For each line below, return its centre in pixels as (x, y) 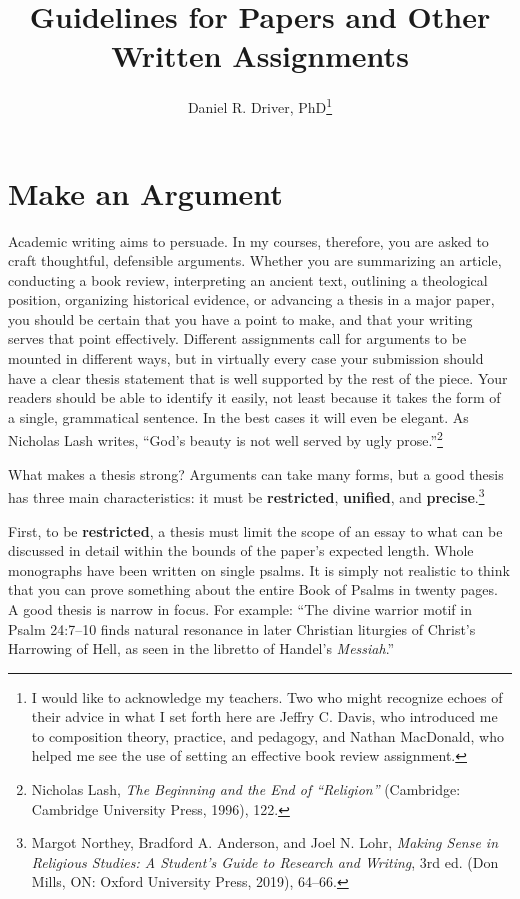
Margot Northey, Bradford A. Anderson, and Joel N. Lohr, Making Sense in (265, 842)
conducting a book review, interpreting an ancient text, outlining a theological (248, 279)
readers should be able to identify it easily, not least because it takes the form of (254, 397)
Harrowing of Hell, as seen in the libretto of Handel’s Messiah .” (201, 648)
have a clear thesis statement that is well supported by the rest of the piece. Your (258, 377)
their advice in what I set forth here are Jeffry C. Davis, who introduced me (264, 716)
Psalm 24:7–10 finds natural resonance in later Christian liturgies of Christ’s (242, 628)
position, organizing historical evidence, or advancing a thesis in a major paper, (251, 299)
